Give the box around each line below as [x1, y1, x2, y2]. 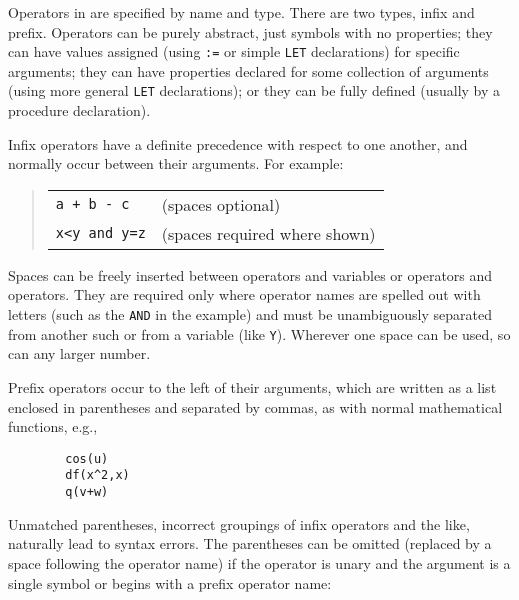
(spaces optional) [161, 192, 281, 216]
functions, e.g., [8, 416, 98, 437]
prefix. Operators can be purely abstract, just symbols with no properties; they [8, 21, 493, 42]
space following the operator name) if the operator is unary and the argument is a [8, 552, 511, 573]
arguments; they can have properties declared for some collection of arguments [8, 60, 489, 81]
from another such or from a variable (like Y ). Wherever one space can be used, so [8, 323, 511, 344]
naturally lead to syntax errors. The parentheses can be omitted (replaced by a [8, 533, 492, 554]
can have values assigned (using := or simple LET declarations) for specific [8, 41, 460, 62]
